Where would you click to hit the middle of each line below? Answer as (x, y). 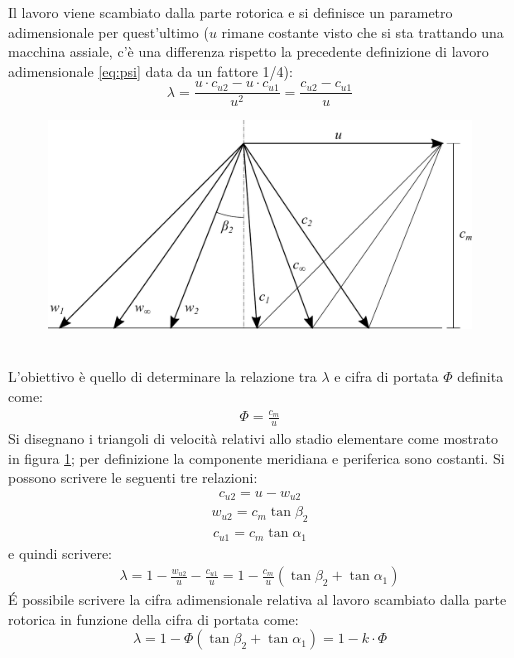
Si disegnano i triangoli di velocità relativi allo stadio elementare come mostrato (253, 438)
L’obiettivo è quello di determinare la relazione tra (162, 376)
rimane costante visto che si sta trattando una (362, 31)
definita (480, 376)
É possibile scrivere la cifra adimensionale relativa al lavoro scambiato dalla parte (257, 599)
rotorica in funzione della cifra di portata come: (153, 618)
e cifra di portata (386, 376)
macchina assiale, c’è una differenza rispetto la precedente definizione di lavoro (248, 51)
